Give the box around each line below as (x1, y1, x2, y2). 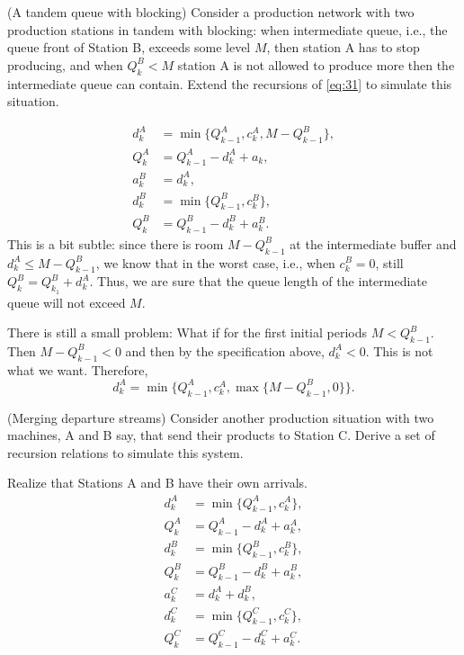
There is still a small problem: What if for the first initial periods (7, 323, 367, 342)
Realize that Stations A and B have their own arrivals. (7, 473, 308, 492)
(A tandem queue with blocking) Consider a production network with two (7, 3, 415, 21)
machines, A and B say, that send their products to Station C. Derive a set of (7, 426, 435, 444)
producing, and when (7, 55, 123, 74)
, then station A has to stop (266, 38, 420, 57)
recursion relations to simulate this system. (7, 443, 244, 462)
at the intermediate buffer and (290, 234, 457, 253)
